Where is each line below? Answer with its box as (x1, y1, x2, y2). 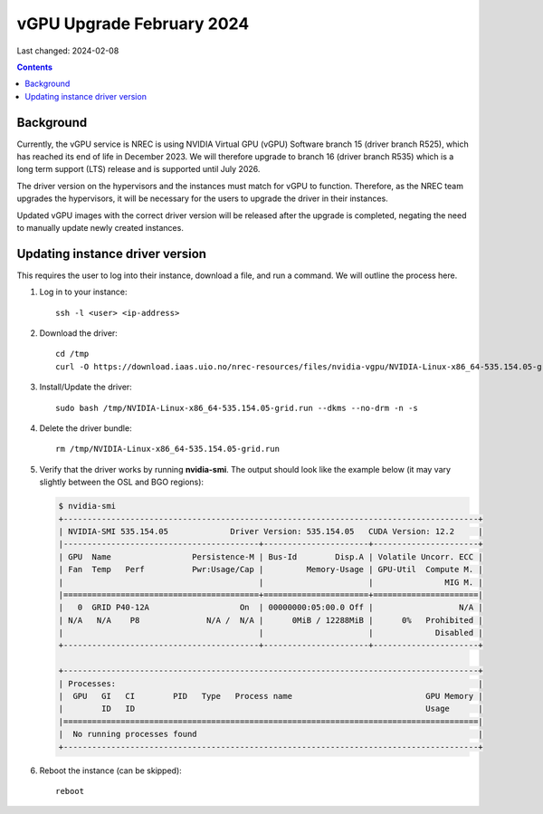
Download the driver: (39, 328, 118, 339)
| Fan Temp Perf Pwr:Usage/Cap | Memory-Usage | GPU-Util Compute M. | (58, 564, 483, 575)
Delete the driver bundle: (39, 423, 132, 434)
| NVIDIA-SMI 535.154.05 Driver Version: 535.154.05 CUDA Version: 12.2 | (58, 526, 483, 536)
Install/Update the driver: (39, 381, 133, 393)
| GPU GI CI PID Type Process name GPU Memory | (58, 691, 483, 702)
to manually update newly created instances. (16, 222, 185, 233)
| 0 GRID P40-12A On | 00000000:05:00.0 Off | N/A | (58, 602, 483, 613)
